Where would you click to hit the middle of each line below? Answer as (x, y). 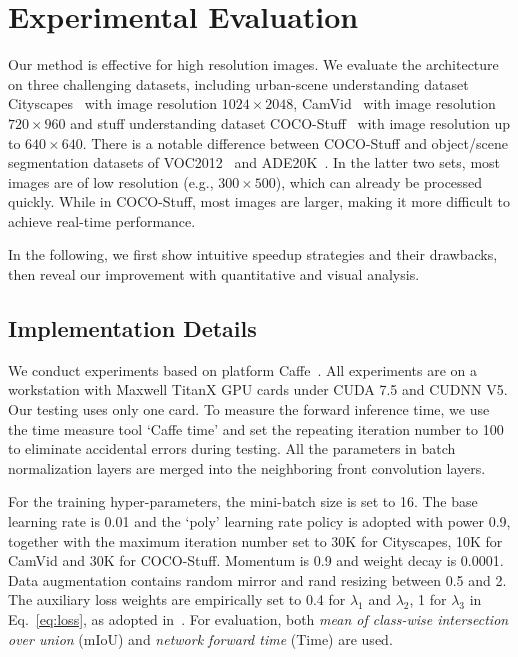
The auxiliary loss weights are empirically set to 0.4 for (177, 599)
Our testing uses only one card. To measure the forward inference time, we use (249, 409)
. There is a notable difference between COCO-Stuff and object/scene (295, 142)
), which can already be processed (379, 181)
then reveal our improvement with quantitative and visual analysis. (214, 274)
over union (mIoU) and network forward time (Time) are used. (200, 638)
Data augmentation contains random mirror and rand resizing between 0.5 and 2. (257, 579)
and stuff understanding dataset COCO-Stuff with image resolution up (290, 122)
